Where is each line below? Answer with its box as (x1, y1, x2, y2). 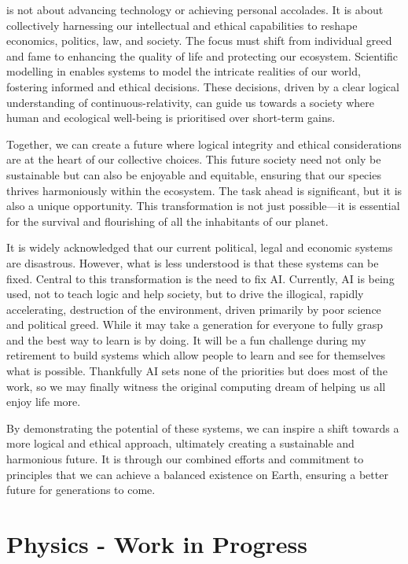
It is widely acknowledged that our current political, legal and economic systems (6, 239, 393, 256)
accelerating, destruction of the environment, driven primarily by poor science (6, 300, 381, 317)
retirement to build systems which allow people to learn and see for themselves (6, 347, 386, 363)
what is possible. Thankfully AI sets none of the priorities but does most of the (6, 363, 388, 379)
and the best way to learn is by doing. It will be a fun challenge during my (6, 331, 366, 348)
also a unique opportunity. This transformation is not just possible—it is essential (6, 197, 400, 214)
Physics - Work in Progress (6, 528, 308, 559)
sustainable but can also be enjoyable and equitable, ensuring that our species (6, 166, 381, 182)
